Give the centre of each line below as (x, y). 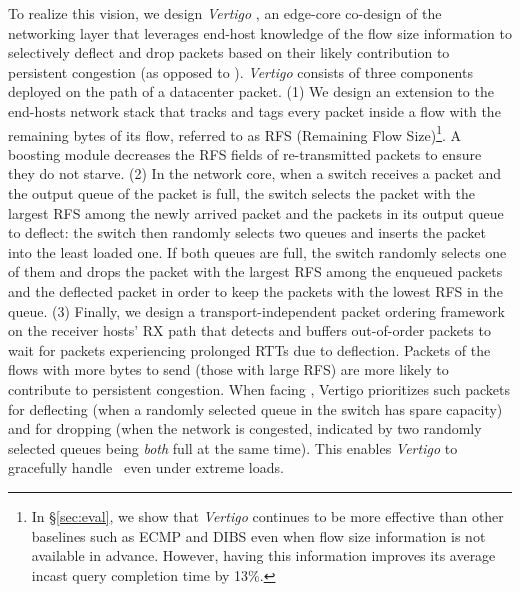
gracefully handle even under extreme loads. (146, 467)
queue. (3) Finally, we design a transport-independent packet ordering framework (256, 310)
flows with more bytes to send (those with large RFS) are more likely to (228, 369)
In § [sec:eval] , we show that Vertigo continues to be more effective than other (267, 515)
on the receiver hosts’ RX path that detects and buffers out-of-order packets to (249, 330)
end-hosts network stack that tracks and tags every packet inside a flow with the (254, 110)
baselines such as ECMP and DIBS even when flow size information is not (258, 535)
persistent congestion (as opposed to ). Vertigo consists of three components (240, 71)
